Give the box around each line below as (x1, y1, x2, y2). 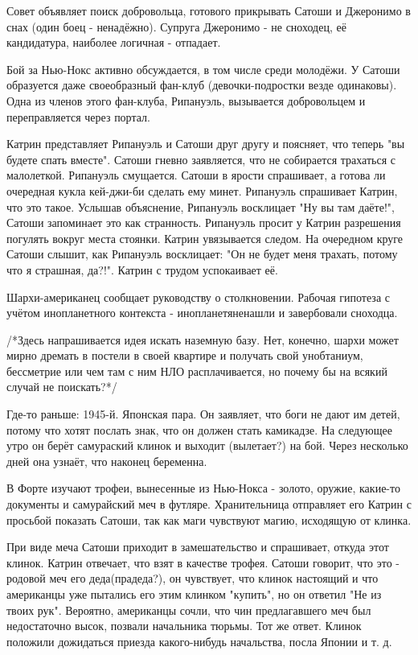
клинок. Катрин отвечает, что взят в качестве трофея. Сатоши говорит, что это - (6, 554, 400, 571)
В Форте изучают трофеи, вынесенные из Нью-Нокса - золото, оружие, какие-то (6, 480, 400, 496)
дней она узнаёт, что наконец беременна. (6, 452, 207, 469)
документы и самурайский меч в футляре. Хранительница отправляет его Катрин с (6, 496, 412, 513)
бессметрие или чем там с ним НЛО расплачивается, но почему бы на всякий (6, 362, 387, 379)
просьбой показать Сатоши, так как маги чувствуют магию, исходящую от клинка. (6, 511, 412, 528)
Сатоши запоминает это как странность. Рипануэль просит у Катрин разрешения (6, 214, 401, 231)
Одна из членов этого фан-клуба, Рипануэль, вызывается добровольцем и (6, 92, 366, 109)
